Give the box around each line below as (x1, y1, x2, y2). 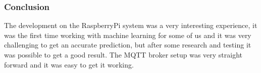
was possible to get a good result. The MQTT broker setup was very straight (4, 49, 243, 59)
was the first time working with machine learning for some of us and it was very (4, 29, 251, 40)
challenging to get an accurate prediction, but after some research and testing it (4, 39, 251, 50)
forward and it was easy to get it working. (4, 59, 134, 69)
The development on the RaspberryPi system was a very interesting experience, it (4, 20, 257, 30)
